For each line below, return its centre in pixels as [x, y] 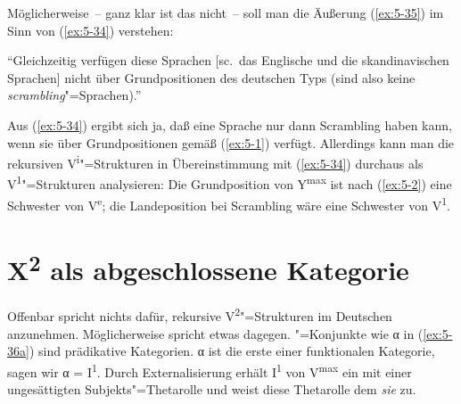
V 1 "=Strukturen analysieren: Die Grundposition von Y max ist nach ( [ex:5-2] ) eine [230, 183]
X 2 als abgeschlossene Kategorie [208, 268]
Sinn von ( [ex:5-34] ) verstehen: [91, 30]
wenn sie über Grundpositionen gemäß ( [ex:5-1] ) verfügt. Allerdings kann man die [231, 142]
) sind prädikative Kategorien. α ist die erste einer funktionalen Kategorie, [232, 351]
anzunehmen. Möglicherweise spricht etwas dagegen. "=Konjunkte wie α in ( [215, 333]
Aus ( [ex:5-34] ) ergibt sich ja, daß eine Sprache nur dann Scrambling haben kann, [230, 124]
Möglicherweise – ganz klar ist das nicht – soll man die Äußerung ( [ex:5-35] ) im [226, 12]
